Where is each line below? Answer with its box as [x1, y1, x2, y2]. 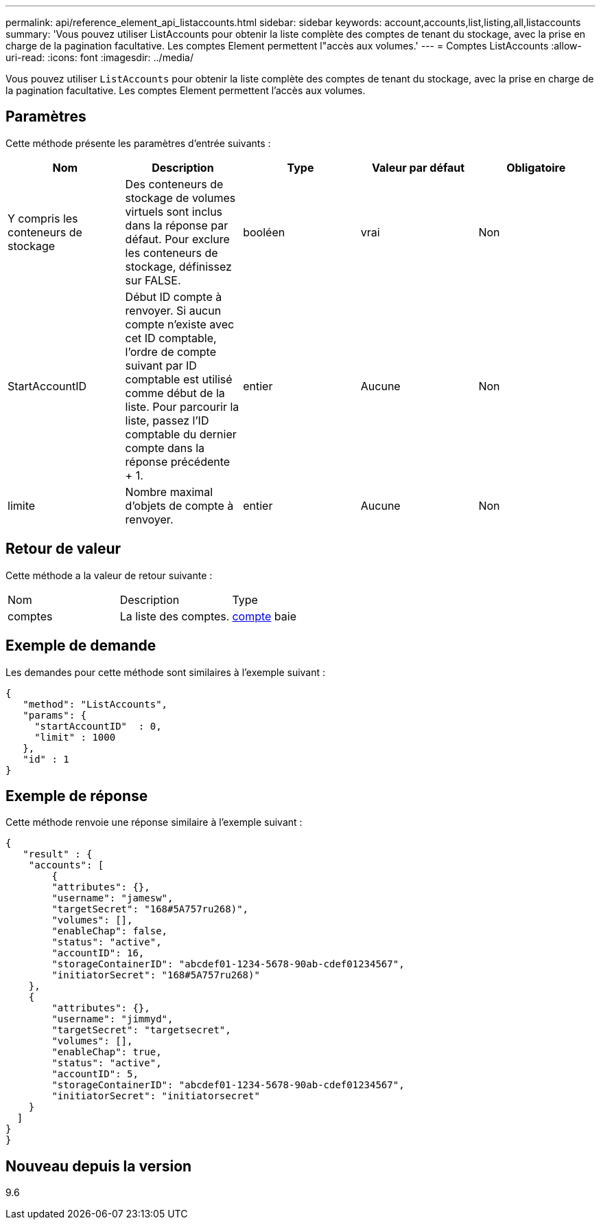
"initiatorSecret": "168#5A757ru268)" [51, 969, 260, 981]
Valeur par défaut [372, 160, 465, 175]
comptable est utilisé [125, 372, 233, 386]
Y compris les [8, 211, 78, 225]
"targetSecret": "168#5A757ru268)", [51, 903, 249, 915]
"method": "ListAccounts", [23, 698, 168, 710]
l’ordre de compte [125, 344, 216, 359]
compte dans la [125, 440, 205, 455]
